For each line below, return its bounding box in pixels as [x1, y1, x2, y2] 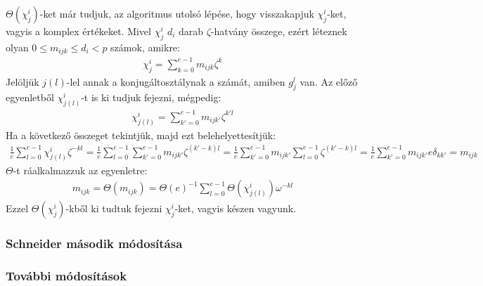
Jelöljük [6, 74, 39, 89]
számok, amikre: [110, 39, 180, 54]
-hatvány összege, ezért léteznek [210, 24, 347, 38]
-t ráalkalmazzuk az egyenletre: [13, 162, 148, 177]
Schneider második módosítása [6, 235, 183, 252]
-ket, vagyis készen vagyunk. [174, 201, 297, 216]
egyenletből [6, 90, 54, 105]
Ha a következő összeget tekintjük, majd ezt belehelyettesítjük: [6, 127, 276, 142]
